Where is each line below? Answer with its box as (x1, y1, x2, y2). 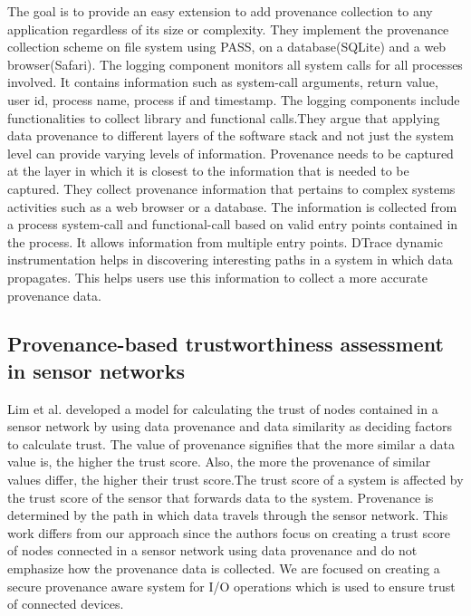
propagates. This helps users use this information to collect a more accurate (7, 267, 428, 286)
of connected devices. (7, 594, 124, 613)
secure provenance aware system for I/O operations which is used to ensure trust (7, 576, 456, 595)
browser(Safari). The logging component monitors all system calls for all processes (7, 54, 463, 73)
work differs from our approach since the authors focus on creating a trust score (7, 523, 450, 542)
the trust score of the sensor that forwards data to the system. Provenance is (7, 487, 434, 506)
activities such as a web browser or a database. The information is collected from (7, 197, 457, 216)
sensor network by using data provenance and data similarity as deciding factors (7, 417, 453, 436)
